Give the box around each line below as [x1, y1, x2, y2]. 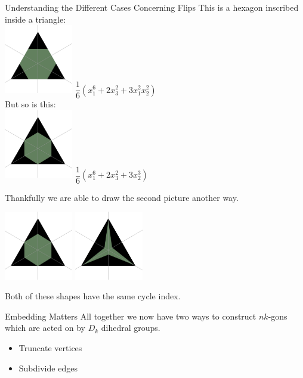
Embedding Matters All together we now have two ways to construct [5, 309, 256, 322]
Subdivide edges [18, 361, 78, 374]
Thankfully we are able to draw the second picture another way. [5, 191, 239, 203]
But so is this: [5, 98, 56, 110]
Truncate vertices [18, 342, 82, 354]
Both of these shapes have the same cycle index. [5, 290, 181, 302]
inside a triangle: [5, 13, 66, 25]
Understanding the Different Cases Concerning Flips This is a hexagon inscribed [5, 1, 299, 13]
